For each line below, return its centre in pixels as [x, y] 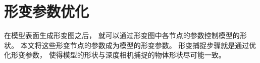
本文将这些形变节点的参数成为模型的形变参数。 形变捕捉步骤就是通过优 [138, 45]
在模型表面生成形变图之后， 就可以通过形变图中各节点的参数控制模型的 [122, 35]
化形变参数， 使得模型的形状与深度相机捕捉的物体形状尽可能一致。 [115, 55]
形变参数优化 [47, 11]
